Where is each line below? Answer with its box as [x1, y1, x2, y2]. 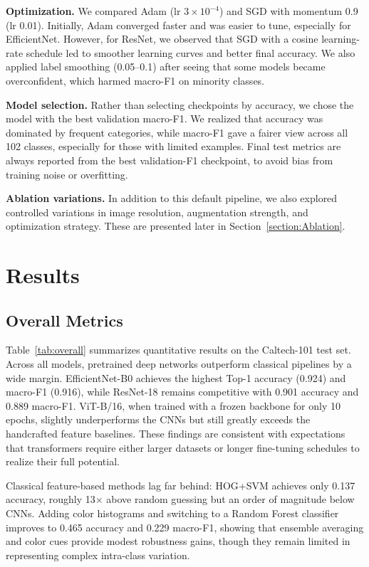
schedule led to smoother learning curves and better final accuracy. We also [26, 45, 355, 60]
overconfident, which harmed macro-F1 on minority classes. [6, 73, 265, 88]
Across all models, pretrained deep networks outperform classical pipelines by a [6, 356, 352, 371]
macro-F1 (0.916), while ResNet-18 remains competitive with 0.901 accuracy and [6, 384, 359, 399]
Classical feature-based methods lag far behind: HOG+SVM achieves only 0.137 [6, 477, 355, 492]
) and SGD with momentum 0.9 [219, 4, 358, 18]
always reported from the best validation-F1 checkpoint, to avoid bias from [6, 152, 333, 167]
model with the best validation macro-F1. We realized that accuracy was [6, 111, 323, 126]
